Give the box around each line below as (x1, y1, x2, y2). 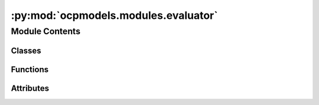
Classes (11, 45, 41, 55)
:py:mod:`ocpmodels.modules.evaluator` (11, 9, 218, 22)
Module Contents (11, 26, 81, 37)
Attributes (11, 83, 50, 93)
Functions (11, 64, 49, 74)
